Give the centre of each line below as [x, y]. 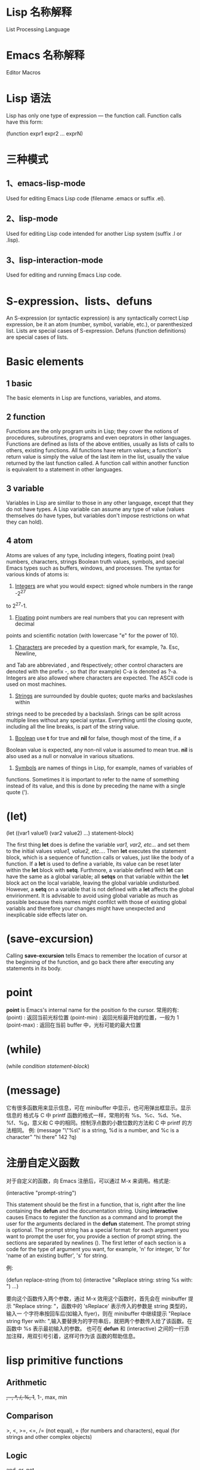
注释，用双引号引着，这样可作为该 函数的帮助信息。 [75, 1336]
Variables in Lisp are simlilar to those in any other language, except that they [100, 503]
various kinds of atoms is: [38, 574]
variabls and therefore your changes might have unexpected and [86, 909]
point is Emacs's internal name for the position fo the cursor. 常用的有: [93, 1010]
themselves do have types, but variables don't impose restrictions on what [98, 515]
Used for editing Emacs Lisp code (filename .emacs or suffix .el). [86, 198]
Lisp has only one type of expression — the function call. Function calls [94, 115]
